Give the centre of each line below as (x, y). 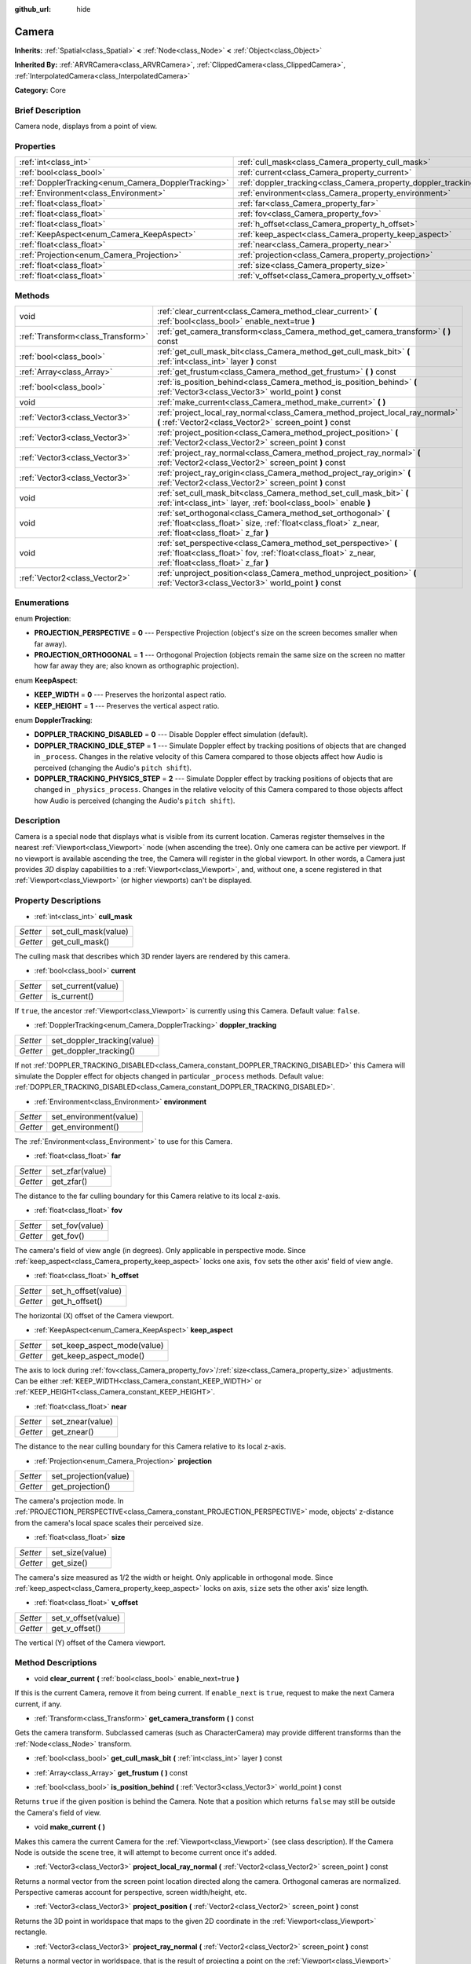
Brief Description (48, 110)
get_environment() (85, 1127)
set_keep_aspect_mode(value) (108, 1345)
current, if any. (38, 1704)
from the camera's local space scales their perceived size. (109, 1522)
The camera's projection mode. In (69, 1500)
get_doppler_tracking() (93, 1050)
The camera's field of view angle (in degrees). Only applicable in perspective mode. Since (160, 1250)
